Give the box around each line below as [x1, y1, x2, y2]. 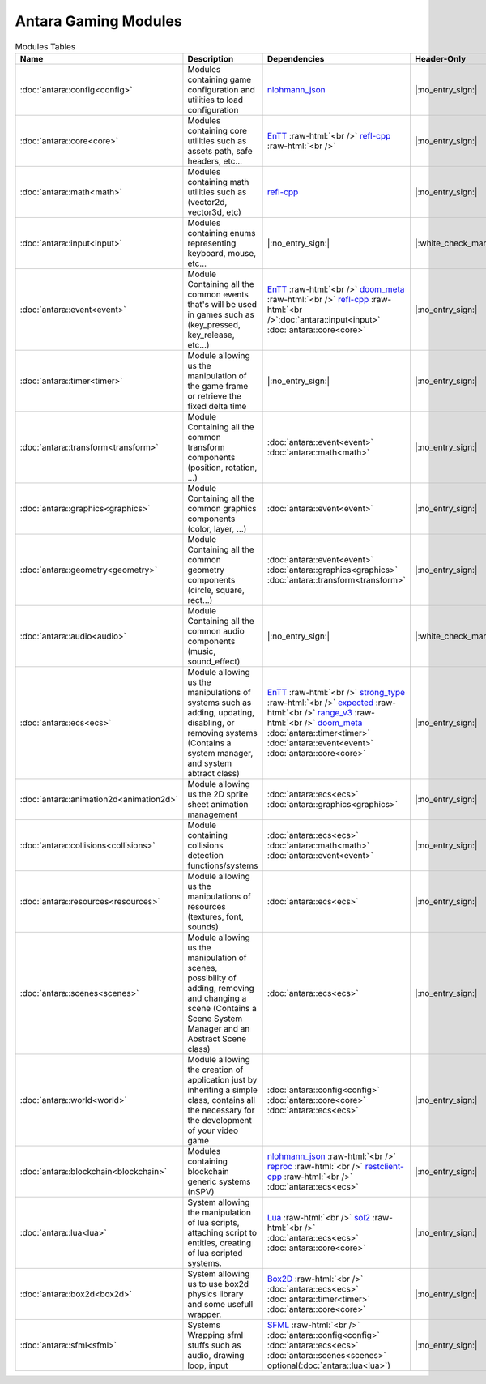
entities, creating [187, 1237, 252, 1248]
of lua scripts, [187, 1216, 240, 1228]
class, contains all [187, 1094, 255, 1105]
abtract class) [187, 767, 241, 779]
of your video [187, 1125, 239, 1136]
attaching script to [187, 1227, 258, 1238]
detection [187, 849, 224, 861]
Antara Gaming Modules [15, 12, 182, 30]
